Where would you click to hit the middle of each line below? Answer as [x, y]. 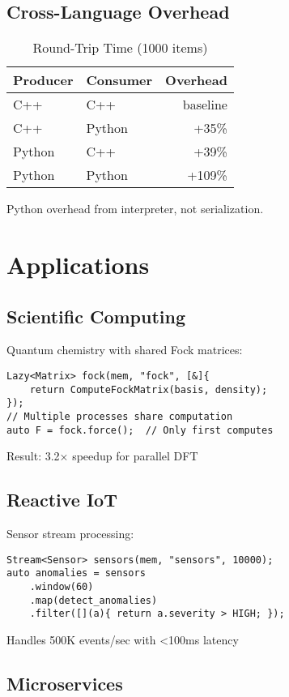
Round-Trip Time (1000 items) [120, 48]
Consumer [119, 80]
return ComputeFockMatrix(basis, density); [149, 389]
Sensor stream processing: [70, 534]
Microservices [65, 683]
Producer [43, 80]
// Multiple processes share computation [120, 416]
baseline [205, 105]
